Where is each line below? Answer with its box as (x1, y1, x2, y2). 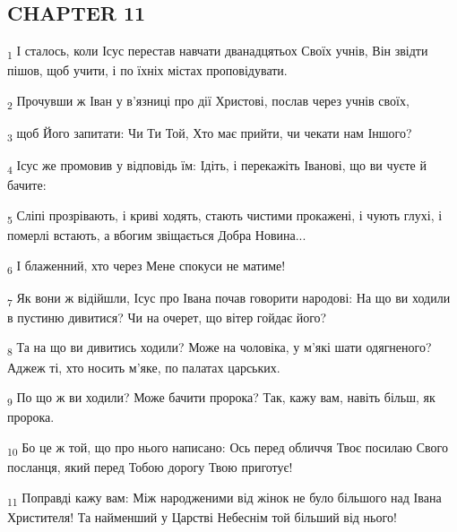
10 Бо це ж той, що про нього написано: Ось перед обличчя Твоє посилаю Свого (7, 437, 448, 459)
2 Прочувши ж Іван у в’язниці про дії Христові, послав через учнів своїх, (7, 90, 410, 112)
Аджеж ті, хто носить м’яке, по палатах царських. (7, 357, 280, 376)
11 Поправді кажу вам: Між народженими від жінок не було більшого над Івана (7, 487, 442, 509)
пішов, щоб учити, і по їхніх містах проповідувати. (7, 61, 288, 80)
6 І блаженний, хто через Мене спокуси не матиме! (7, 255, 286, 277)
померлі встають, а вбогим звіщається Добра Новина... (7, 226, 306, 245)
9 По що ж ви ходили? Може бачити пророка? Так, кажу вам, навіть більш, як (7, 388, 435, 408)
